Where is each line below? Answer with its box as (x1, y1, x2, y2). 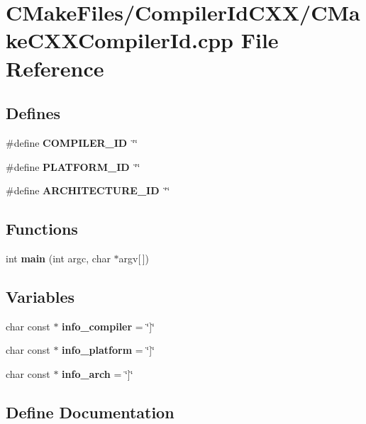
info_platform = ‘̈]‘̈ (62, 342, 155, 357)
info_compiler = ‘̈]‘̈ (62, 318, 155, 333)
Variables (6, 285, 75, 307)
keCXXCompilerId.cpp (6, 26, 233, 55)
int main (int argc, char (6, 250, 111, 265)
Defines (6, 102, 61, 124)
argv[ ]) (118, 250, 150, 265)
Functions (6, 218, 78, 240)
